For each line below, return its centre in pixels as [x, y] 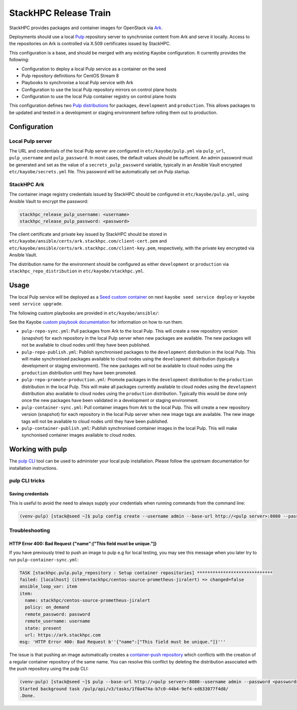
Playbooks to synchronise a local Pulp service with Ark [77, 83]
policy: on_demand [47, 607]
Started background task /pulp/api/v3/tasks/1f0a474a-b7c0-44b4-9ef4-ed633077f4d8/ [124, 689]
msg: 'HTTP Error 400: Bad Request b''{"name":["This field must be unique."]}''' [123, 642]
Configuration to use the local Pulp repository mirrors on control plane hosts [99, 90]
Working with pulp [38, 449]
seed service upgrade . [36, 304]
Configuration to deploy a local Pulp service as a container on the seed [94, 69]
